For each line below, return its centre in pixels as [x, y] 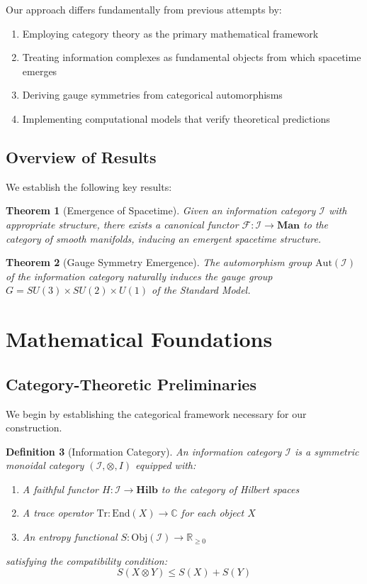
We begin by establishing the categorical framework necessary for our [156, 413]
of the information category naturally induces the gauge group [139, 276]
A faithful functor [61, 489]
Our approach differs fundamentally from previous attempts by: [144, 9]
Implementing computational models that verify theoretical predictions [176, 118]
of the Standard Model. [201, 290]
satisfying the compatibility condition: [86, 560]
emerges [40, 71]
